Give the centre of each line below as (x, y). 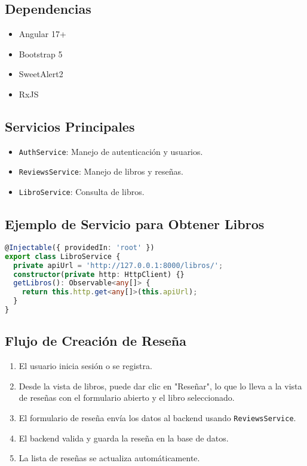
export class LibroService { (63, 256)
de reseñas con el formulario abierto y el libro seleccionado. (127, 398)
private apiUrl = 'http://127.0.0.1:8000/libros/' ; (118, 265)
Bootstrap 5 (41, 54)
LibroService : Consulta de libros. (82, 192)
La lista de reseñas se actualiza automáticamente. (109, 458)
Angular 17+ (42, 34)
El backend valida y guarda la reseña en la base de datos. (124, 438)
